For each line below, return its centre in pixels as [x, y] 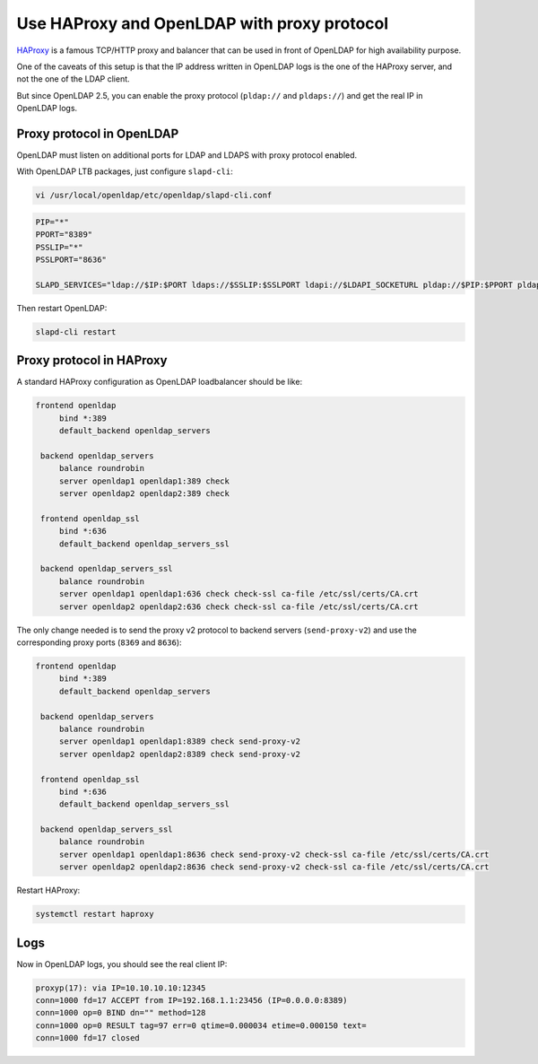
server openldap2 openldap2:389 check [144, 494]
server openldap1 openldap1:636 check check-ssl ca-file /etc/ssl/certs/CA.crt [239, 594]
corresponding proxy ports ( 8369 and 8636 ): [100, 642]
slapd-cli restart [76, 331]
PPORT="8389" [64, 235]
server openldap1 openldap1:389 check [144, 481]
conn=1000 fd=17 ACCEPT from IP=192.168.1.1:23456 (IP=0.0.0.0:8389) [191, 1001]
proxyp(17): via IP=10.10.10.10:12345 [121, 988]
